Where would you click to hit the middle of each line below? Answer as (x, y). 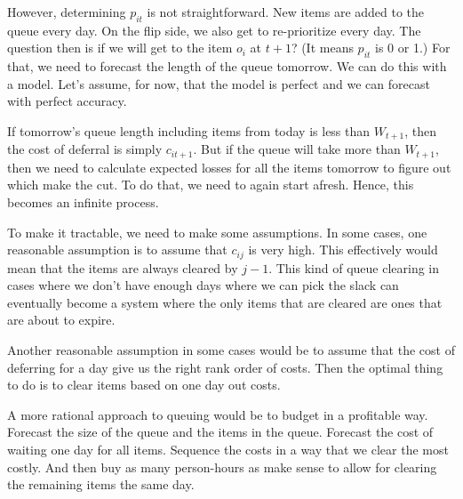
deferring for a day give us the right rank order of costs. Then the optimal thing (225, 367)
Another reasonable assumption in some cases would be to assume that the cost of (231, 350)
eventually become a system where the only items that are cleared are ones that (225, 302)
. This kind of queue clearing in (354, 267)
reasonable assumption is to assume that (117, 249)
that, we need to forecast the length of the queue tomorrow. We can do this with (227, 66)
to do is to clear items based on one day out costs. (144, 385)
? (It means (322, 48)
